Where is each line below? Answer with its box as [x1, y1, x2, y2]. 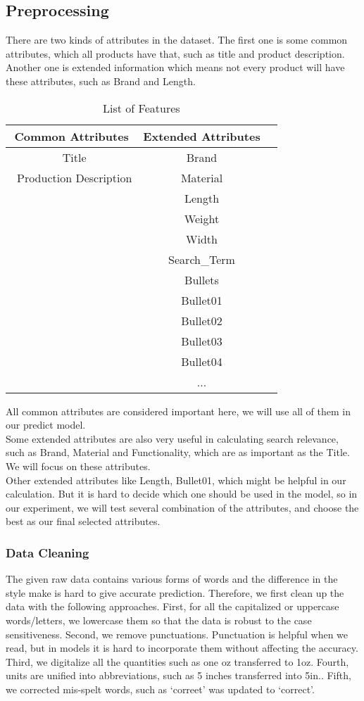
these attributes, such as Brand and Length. [6, 73, 196, 88]
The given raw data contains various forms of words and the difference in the [6, 571, 338, 586]
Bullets [184, 271, 219, 288]
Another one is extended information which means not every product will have [6, 60, 345, 75]
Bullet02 [181, 312, 222, 329]
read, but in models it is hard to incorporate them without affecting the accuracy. [6, 640, 358, 655]
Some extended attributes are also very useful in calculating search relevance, [6, 431, 339, 446]
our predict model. [6, 417, 86, 432]
